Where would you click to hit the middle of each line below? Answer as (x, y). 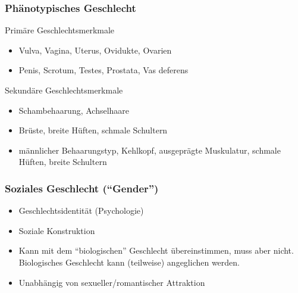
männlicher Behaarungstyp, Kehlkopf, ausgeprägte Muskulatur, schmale (150, 150)
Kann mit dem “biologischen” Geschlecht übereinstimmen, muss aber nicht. (156, 250)
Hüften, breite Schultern (63, 162)
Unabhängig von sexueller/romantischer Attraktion (112, 282)
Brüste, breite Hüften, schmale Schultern (93, 130)
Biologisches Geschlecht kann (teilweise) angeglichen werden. (129, 262)
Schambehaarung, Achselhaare (74, 110)
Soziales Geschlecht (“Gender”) (82, 188)
